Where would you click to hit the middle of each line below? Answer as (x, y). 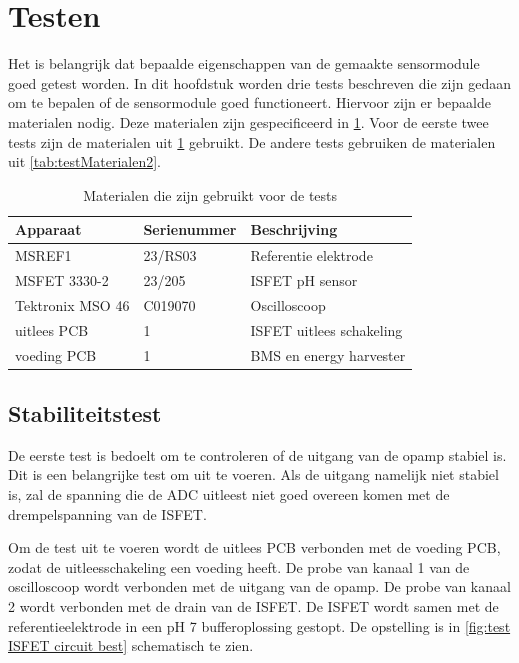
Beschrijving (294, 229)
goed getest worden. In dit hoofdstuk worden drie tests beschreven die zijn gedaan (259, 82)
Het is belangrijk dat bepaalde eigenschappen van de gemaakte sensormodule (244, 63)
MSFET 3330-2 (62, 279)
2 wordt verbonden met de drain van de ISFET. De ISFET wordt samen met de (253, 605)
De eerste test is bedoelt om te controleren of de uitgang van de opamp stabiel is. (257, 454)
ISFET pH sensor (304, 279)
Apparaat (48, 229)
